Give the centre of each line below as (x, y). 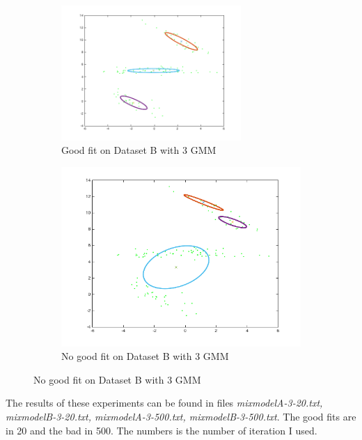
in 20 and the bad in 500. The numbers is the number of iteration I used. (162, 430)
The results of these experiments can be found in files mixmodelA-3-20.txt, (164, 403)
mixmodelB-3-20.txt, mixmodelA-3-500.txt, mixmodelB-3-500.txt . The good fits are (181, 417)
